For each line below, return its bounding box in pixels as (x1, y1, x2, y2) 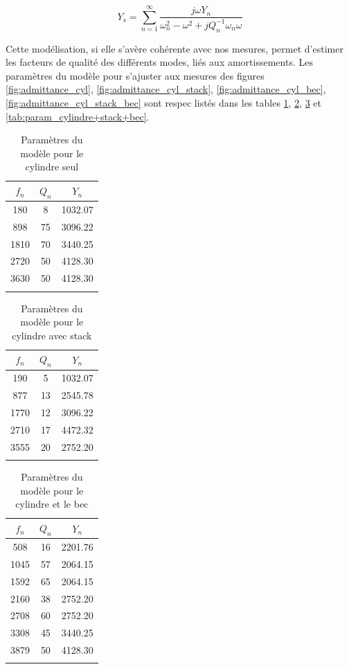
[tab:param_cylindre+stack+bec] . (6, 109, 150, 123)
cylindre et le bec (15, 497, 89, 511)
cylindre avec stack (12, 328, 92, 342)
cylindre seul (25, 159, 79, 174)
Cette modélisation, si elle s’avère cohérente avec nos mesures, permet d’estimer (6, 41, 343, 55)
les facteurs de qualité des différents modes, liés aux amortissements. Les (6, 55, 313, 69)
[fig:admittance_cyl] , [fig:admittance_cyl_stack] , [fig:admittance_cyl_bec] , (6, 82, 326, 96)
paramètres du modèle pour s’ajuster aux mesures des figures (6, 68, 265, 82)
